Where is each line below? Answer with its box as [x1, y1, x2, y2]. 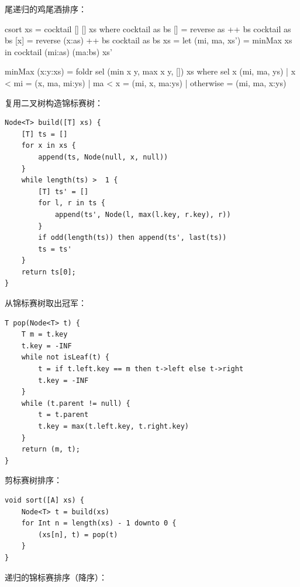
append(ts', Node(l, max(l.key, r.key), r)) [54, 210, 231, 219]
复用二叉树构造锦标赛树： [5, 96, 103, 108]
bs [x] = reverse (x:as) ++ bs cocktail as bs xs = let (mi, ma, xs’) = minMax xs [5, 34, 292, 46]
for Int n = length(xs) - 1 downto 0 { [21, 519, 177, 528]
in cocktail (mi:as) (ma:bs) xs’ [5, 45, 112, 57]
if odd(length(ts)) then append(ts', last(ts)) [38, 233, 227, 242]
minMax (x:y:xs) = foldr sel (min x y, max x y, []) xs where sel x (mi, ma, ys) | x [5, 65, 296, 77]
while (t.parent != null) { [21, 399, 130, 408]
